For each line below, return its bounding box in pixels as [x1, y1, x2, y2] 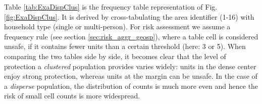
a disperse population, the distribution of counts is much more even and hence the [4, 80, 258, 91]
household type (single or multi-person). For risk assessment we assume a [4, 21, 231, 32]
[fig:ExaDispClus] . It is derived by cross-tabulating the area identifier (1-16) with [4, 11, 254, 22]
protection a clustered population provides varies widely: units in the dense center [4, 61, 256, 71]
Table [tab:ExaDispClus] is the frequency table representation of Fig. [4, 2, 218, 12]
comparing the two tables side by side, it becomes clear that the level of [4, 50, 226, 61]
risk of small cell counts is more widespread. [4, 90, 140, 101]
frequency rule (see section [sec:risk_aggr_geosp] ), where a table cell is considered [4, 31, 258, 41]
